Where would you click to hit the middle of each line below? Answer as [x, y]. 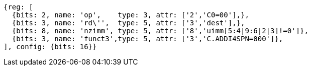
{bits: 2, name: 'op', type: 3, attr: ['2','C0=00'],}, [130, 15]
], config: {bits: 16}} [50, 47]
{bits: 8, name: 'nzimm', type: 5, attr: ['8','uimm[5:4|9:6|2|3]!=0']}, [160, 31]
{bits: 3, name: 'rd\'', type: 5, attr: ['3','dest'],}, [128, 23]
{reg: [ [19, 7]
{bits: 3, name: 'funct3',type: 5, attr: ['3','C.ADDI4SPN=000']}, [147, 39]
